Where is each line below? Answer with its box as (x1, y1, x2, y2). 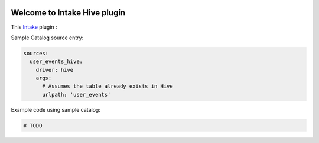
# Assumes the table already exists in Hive (42, 83, 174, 89)
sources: (23, 50, 49, 56)
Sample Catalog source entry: (11, 34, 84, 41)
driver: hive (35, 66, 74, 73)
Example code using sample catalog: (11, 106, 100, 113)
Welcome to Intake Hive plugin (11, 8, 126, 18)
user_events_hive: (30, 58, 83, 65)
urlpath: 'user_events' (42, 91, 111, 98)
